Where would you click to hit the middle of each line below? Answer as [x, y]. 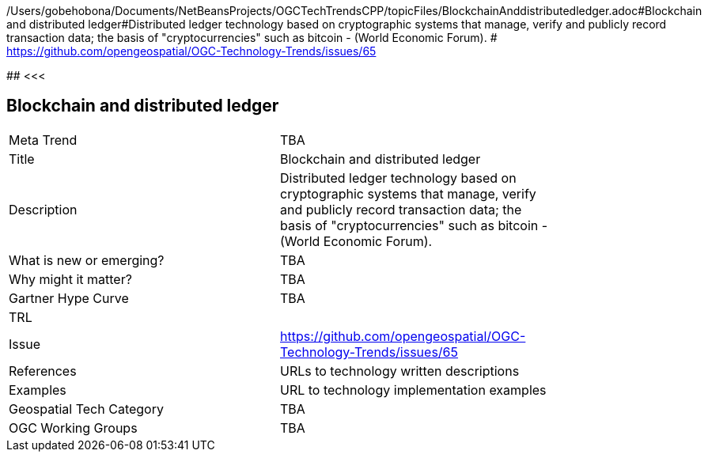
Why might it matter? [70, 279]
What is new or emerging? [87, 260]
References [43, 371]
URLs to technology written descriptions [400, 371]
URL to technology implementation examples [413, 390]
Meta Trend [43, 140]
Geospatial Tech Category [86, 409]
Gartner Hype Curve [69, 298]
